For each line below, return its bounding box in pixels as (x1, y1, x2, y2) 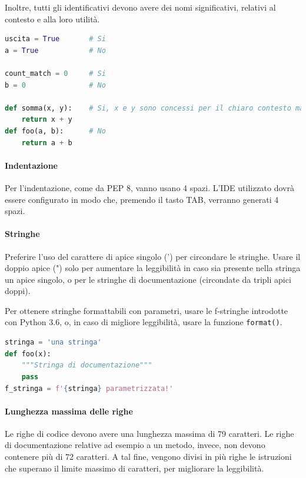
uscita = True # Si (5, 35, 106, 44)
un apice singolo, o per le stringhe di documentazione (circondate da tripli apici (5, 273, 291, 285)
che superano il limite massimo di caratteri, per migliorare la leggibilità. (5, 462, 264, 474)
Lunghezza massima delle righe (5, 405, 133, 417)
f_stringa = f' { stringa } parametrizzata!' (5, 384, 174, 393)
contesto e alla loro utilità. (5, 12, 100, 25)
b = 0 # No (5, 81, 106, 89)
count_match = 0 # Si (5, 69, 106, 78)
